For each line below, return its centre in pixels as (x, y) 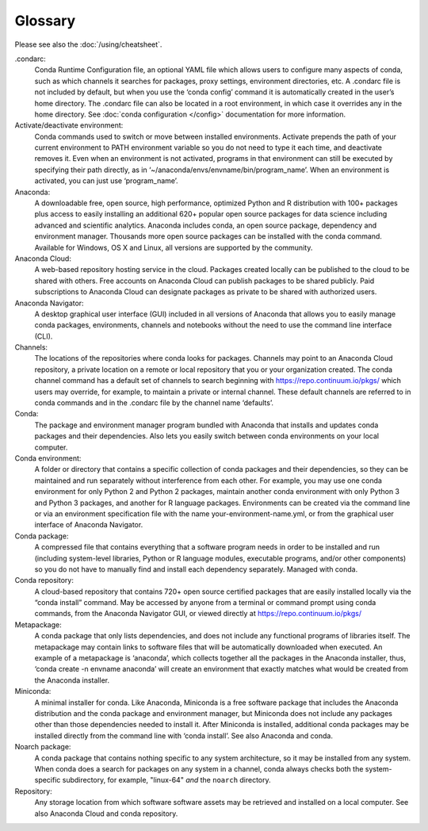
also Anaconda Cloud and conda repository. (106, 814)
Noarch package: (43, 747)
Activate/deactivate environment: (69, 125)
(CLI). (44, 336)
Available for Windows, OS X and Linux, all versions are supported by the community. (174, 247)
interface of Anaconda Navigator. (89, 525)
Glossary (45, 21)
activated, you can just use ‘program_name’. (106, 181)
